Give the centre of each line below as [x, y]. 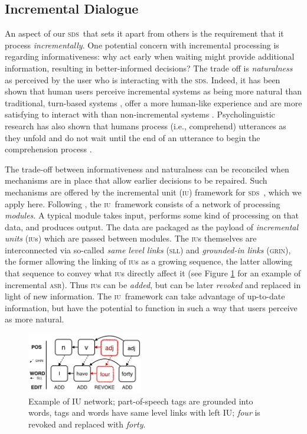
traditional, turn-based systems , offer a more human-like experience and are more [153, 102]
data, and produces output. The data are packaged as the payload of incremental [152, 226]
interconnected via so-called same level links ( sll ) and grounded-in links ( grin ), [148, 249]
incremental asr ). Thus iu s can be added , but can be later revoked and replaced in [153, 284]
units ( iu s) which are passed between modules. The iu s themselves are [131, 238]
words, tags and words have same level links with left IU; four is [144, 412]
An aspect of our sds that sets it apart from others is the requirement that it [144, 33]
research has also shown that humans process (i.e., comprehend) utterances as [146, 125]
